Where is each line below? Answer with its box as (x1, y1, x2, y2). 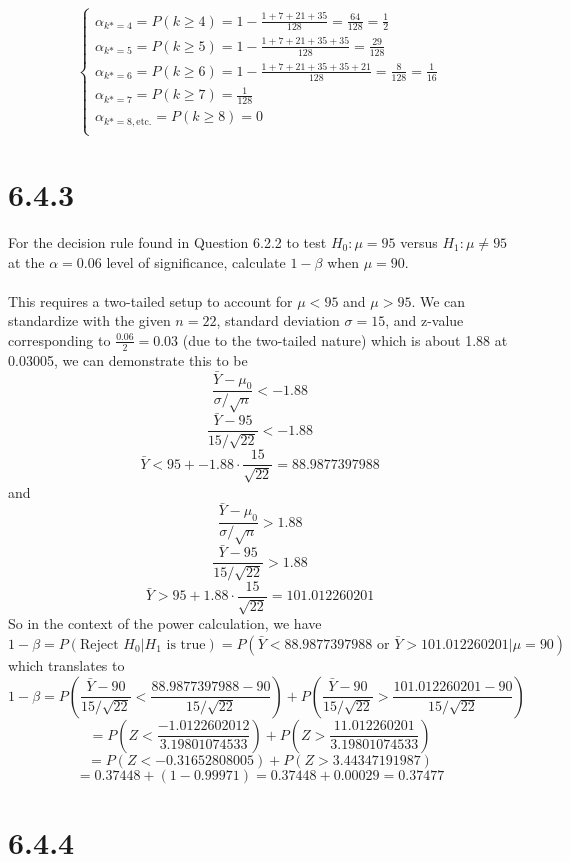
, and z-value (385, 310, 464, 331)
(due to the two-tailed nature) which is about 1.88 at (182, 329, 508, 350)
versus (400, 232, 438, 253)
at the (8, 251, 45, 272)
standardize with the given (8, 310, 171, 331)
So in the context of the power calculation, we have (8, 613, 322, 634)
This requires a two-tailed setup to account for (8, 290, 293, 311)
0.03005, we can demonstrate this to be (8, 349, 248, 370)
